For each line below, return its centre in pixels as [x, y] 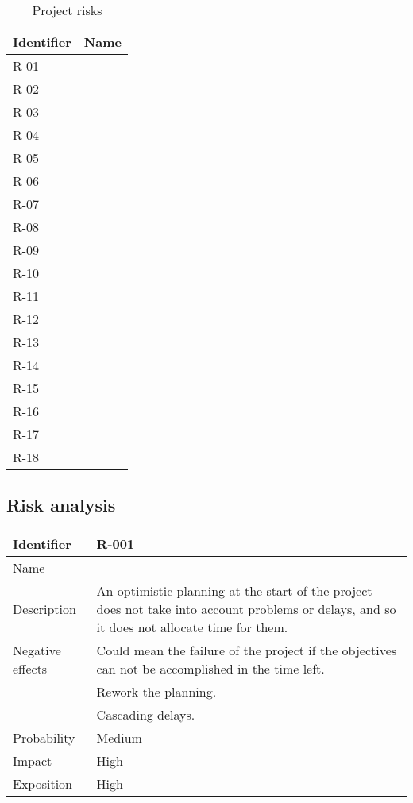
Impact [33, 761]
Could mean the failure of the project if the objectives [247, 651]
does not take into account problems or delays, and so [246, 609]
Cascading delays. [146, 715]
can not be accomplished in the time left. [210, 669]
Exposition [43, 784]
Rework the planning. [156, 692]
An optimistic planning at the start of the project [234, 591]
